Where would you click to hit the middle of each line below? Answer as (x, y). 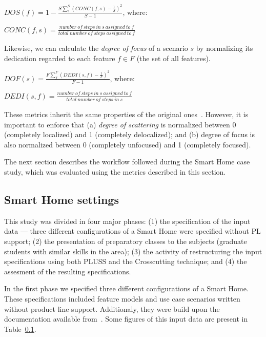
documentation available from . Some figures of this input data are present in (126, 319)
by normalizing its (224, 48)
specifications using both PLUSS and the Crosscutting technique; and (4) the (126, 261)
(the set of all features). (173, 58)
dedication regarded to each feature (60, 58)
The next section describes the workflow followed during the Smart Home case (127, 162)
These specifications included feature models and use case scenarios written (122, 298)
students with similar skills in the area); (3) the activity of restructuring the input (133, 251)
